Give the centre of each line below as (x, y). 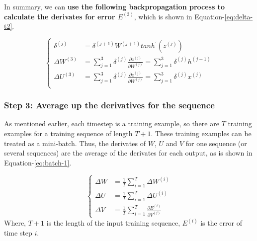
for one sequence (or (216, 143)
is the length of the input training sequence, (113, 223)
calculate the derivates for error (60, 16)
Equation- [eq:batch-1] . (38, 162)
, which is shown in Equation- (179, 16)
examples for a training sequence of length (68, 133)
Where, (15, 223)
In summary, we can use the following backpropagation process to (114, 6)
